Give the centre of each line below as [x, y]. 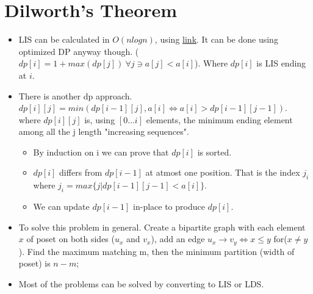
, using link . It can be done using [216, 39]
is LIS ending [281, 63]
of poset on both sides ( [70, 239]
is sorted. [214, 152]
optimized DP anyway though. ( [79, 51]
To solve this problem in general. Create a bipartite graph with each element [162, 227]
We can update [61, 206]
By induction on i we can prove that [101, 152]
